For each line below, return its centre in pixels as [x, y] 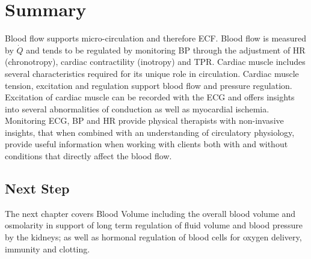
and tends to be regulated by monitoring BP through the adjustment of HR [166, 50]
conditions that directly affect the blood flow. [88, 156]
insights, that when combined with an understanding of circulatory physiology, [150, 132]
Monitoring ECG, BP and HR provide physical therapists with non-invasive [144, 120]
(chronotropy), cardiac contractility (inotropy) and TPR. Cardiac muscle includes [155, 62]
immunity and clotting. [48, 248]
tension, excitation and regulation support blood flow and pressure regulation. [149, 85]
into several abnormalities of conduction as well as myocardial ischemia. [137, 108]
